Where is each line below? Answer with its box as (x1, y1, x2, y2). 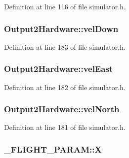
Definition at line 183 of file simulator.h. (4, 41, 126, 52)
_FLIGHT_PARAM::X (4, 143, 102, 155)
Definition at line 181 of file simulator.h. (4, 122, 126, 132)
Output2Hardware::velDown (4, 22, 119, 34)
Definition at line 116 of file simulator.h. (4, 1, 126, 11)
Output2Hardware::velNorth (4, 103, 120, 115)
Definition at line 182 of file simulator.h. (4, 82, 126, 92)
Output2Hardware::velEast (4, 63, 113, 75)
